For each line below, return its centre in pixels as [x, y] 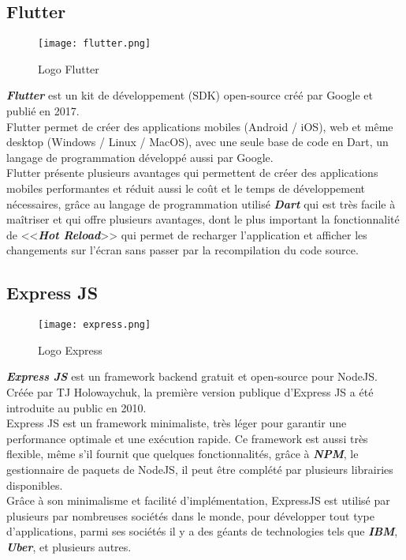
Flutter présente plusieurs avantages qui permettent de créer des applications [192, 173]
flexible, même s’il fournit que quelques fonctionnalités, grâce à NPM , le [183, 454]
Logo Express [70, 350]
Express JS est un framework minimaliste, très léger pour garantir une [177, 423]
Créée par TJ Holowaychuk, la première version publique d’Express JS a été [190, 392]
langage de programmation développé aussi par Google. [140, 157]
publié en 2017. [43, 111]
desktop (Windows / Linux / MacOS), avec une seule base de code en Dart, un [197, 142]
